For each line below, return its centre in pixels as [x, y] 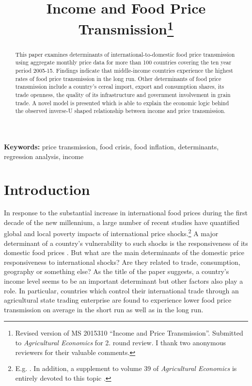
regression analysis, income [44, 156]
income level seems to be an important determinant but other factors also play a [124, 281]
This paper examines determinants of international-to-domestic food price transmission [125, 54]
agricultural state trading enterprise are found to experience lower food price [118, 300]
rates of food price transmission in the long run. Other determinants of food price [118, 78]
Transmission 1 [126, 28]
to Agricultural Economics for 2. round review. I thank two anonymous [120, 343]
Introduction [47, 189]
